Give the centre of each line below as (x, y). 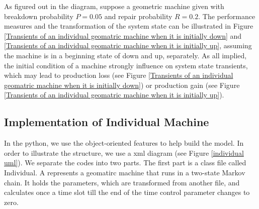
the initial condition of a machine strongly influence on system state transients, (126, 65)
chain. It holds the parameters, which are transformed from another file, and (122, 182)
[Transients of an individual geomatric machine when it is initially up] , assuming (128, 45)
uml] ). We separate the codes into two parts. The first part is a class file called (125, 163)
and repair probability (138, 16)
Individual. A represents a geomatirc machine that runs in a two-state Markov (125, 172)
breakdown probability (39, 16)
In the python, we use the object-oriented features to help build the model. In (124, 143)
